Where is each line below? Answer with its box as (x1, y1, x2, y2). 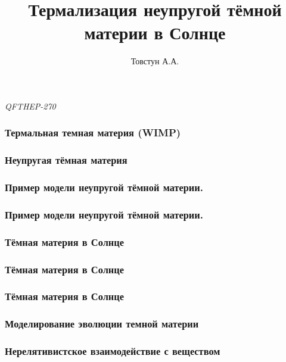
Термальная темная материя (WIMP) (5, 125, 181, 140)
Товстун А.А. (130, 55, 179, 67)
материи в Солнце (84, 20, 226, 45)
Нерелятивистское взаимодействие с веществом (5, 344, 220, 358)
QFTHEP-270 (5, 99, 56, 112)
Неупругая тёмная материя (5, 152, 128, 167)
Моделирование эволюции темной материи (5, 316, 199, 331)
